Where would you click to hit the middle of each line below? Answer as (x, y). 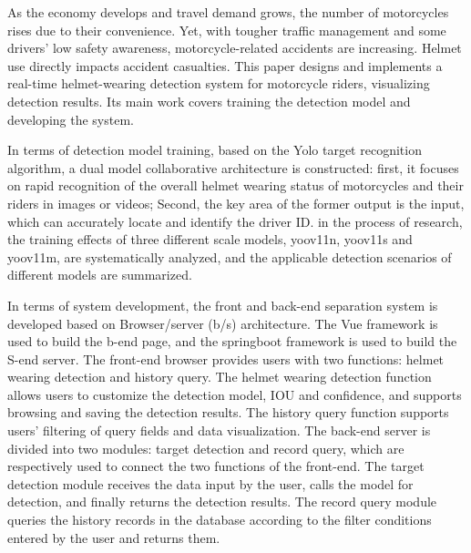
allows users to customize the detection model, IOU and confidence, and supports (235, 394)
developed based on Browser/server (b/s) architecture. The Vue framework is (223, 323)
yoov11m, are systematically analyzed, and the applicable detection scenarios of (230, 256)
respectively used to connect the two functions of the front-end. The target (216, 466)
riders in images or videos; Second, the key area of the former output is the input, (236, 203)
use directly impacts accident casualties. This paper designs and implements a (225, 65)
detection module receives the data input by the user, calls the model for (210, 483)
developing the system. (71, 119)
